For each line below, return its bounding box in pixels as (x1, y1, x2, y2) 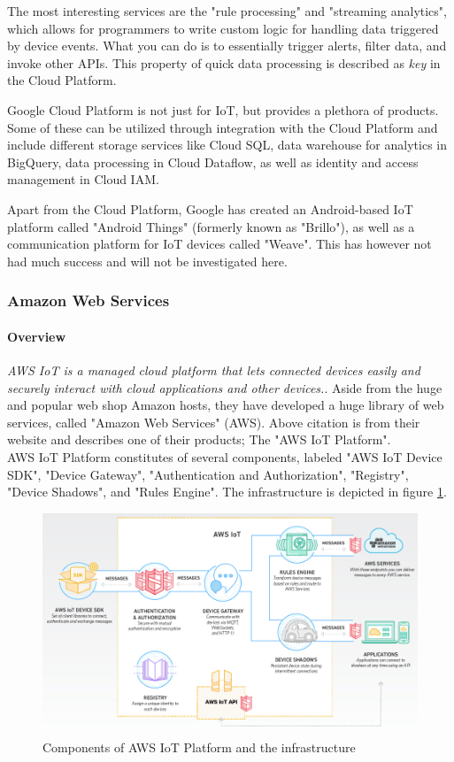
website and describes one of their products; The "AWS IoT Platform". (7, 430, 391, 449)
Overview (7, 327, 66, 345)
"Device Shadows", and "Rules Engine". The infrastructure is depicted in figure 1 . (7, 482, 447, 501)
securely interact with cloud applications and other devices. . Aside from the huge (7, 378, 442, 396)
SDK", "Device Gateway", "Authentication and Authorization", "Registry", (7, 465, 409, 483)
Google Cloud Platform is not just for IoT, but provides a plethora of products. (7, 100, 439, 119)
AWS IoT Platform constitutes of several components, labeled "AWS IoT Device (7, 447, 442, 466)
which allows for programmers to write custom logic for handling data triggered (7, 19, 439, 37)
